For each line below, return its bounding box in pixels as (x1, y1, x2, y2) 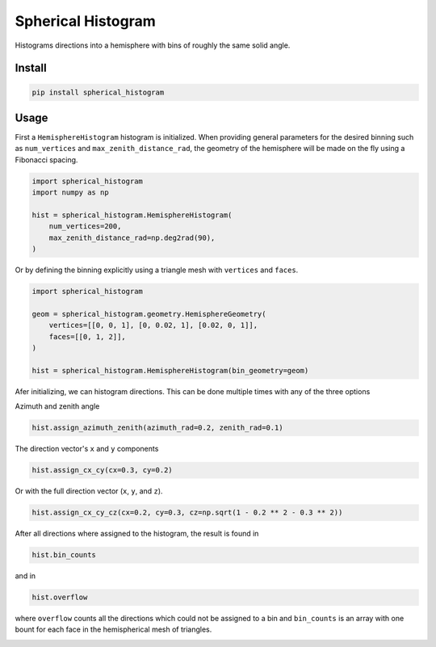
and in (15, 571, 36, 581)
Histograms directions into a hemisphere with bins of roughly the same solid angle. (15, 40, 291, 50)
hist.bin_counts (31, 550, 97, 560)
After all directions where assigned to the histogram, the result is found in (15, 529, 259, 539)
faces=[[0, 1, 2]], (48, 332, 127, 341)
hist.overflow (31, 593, 88, 602)
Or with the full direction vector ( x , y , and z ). (15, 486, 163, 496)
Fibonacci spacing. (15, 154, 78, 165)
